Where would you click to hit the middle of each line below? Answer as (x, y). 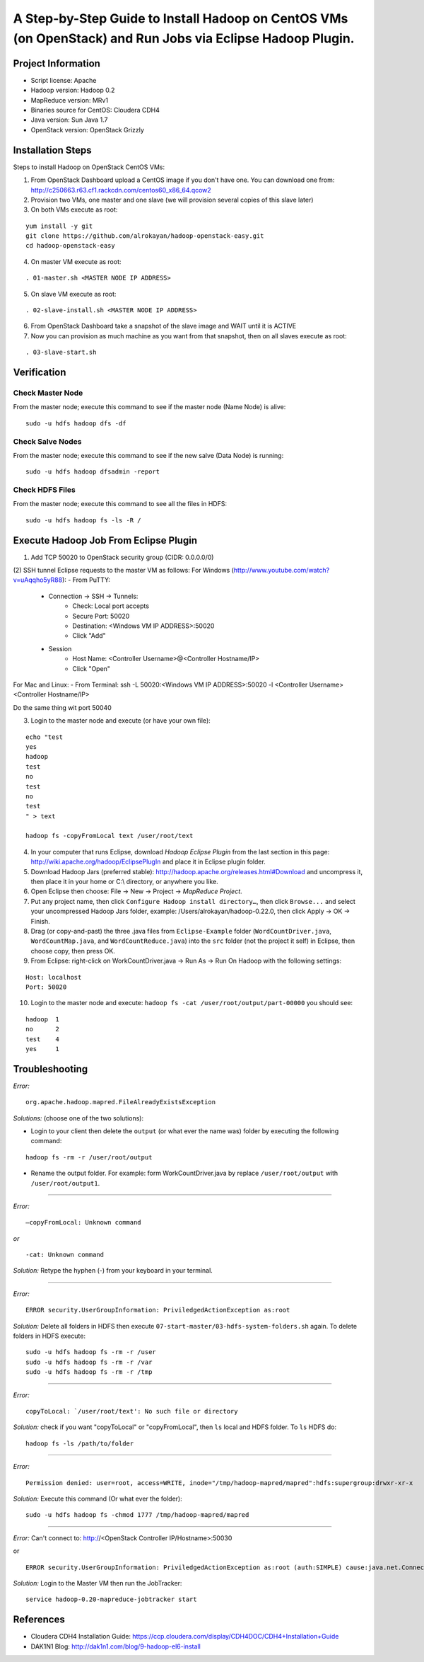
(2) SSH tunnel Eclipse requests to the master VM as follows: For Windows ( (124, 571)
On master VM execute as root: (76, 261)
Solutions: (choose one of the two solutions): (78, 1118)
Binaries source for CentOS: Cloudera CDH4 (95, 110)
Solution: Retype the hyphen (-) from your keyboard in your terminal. (113, 1271)
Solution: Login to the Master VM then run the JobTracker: (98, 1583)
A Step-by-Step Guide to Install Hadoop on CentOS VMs (181, 18)
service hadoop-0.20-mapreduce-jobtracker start (111, 1599)
